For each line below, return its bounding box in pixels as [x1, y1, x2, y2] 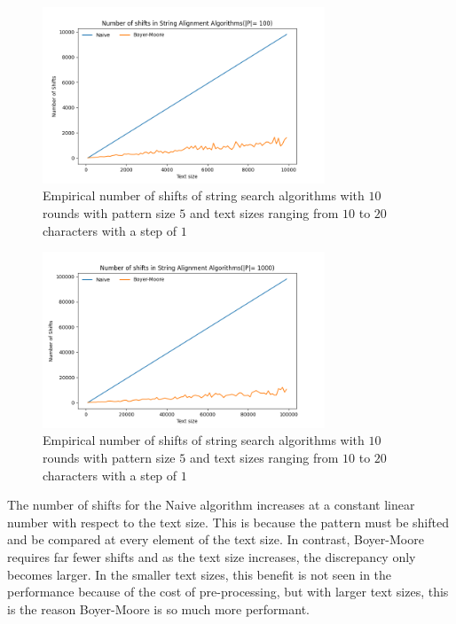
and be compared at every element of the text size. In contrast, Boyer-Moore [7, 530, 424, 549]
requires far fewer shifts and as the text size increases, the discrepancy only [7, 548, 416, 566]
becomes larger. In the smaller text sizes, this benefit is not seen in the [7, 565, 392, 583]
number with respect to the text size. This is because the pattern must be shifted [7, 512, 449, 531]
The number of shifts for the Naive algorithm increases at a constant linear [7, 495, 415, 514]
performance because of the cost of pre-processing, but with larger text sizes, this [7, 582, 449, 601]
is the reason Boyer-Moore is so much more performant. [7, 599, 310, 618]
